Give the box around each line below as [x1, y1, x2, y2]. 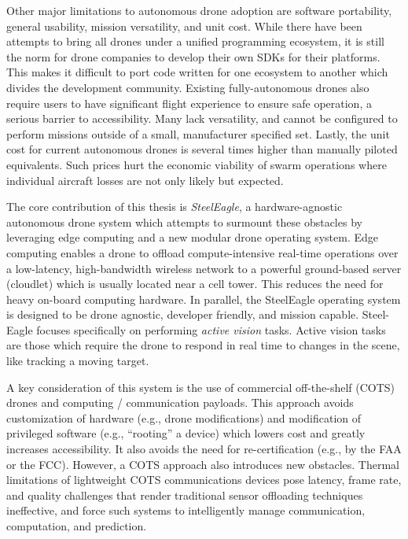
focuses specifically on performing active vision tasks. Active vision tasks [36, 321, 386, 338]
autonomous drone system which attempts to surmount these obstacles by [6, 213, 362, 230]
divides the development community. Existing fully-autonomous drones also [6, 79, 369, 95]
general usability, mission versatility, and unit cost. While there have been [6, 17, 362, 34]
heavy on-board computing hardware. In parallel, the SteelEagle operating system [6, 290, 401, 307]
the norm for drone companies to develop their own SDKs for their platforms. [6, 48, 380, 65]
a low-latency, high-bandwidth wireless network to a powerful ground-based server [6, 260, 402, 276]
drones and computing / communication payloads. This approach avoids [6, 394, 354, 411]
